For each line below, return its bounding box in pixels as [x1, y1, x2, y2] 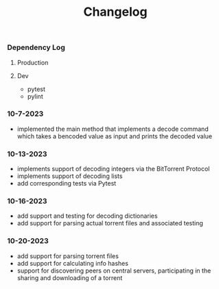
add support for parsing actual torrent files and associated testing [16, 219, 204, 227]
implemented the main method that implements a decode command [16, 125, 209, 133]
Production [16, 58, 49, 66]
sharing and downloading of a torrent [16, 273, 123, 281]
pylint [27, 92, 43, 100]
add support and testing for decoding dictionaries [16, 212, 158, 220]
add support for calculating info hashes [16, 259, 129, 267]
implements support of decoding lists [16, 172, 123, 180]
